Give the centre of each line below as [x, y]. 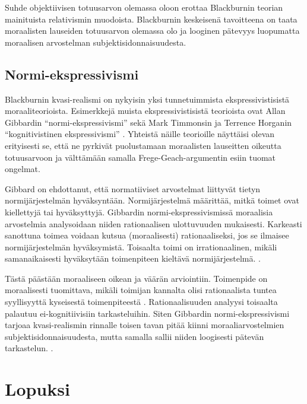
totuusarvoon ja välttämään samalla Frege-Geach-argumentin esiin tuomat [140, 157]
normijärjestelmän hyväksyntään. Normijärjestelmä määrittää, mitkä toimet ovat [152, 200]
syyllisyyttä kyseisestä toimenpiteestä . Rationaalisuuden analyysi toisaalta [141, 302]
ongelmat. [23, 169]
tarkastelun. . [29, 348]
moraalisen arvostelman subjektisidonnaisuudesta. [96, 42]
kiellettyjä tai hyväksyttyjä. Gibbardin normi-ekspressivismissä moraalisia [139, 211]
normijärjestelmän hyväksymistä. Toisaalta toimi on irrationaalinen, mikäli [141, 246]
